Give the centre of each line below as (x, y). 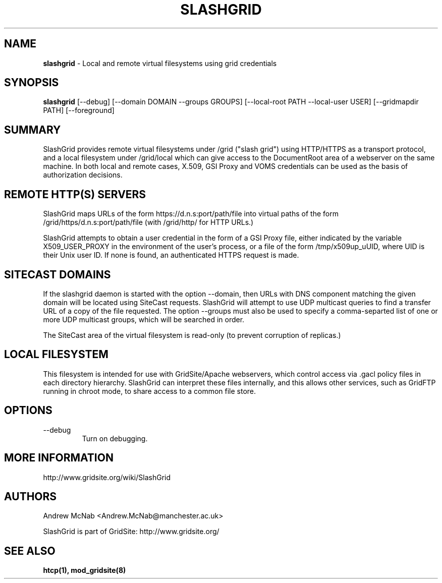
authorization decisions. (83, 175)
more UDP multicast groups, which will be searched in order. (144, 319)
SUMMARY (33, 130)
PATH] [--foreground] (79, 110)
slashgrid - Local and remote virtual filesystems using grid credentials (160, 63)
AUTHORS (31, 496)
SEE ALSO (30, 551)
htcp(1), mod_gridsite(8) (85, 570)
